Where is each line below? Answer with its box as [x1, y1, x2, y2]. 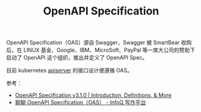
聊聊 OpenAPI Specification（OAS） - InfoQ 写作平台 [14, 99, 146, 106]
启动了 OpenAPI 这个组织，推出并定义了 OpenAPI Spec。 [6, 54, 148, 61]
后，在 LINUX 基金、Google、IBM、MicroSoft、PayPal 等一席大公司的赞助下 [6, 46, 196, 54]
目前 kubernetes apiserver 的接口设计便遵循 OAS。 [6, 67, 133, 74]
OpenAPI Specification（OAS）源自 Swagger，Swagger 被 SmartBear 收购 [6, 39, 192, 46]
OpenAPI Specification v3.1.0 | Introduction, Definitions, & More [14, 92, 172, 99]
